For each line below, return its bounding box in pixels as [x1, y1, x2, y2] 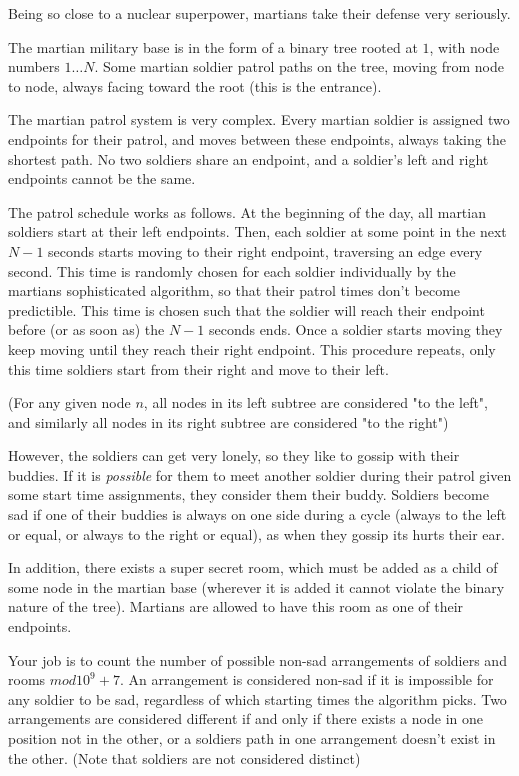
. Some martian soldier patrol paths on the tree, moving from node [94, 56, 504, 77]
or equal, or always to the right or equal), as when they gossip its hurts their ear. [8, 523, 505, 544]
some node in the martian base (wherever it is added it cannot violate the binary [8, 576, 505, 597]
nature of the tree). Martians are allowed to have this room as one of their [8, 596, 464, 617]
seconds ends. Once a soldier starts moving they [208, 319, 503, 340]
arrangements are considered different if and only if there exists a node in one [8, 708, 483, 729]
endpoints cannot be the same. [8, 168, 196, 189]
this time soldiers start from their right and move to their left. [8, 358, 389, 379]
